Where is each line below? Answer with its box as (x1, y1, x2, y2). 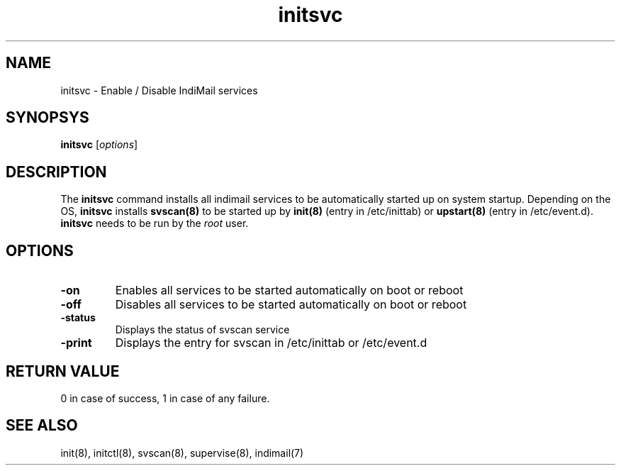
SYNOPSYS (6, 109, 89, 127)
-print (60, 336, 92, 350)
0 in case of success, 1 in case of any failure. (60, 392, 270, 404)
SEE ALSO (6, 416, 78, 435)
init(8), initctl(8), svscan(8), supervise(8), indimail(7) (60, 446, 304, 459)
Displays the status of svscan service (115, 323, 290, 336)
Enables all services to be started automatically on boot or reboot (115, 283, 464, 298)
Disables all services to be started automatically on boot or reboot (115, 297, 467, 312)
